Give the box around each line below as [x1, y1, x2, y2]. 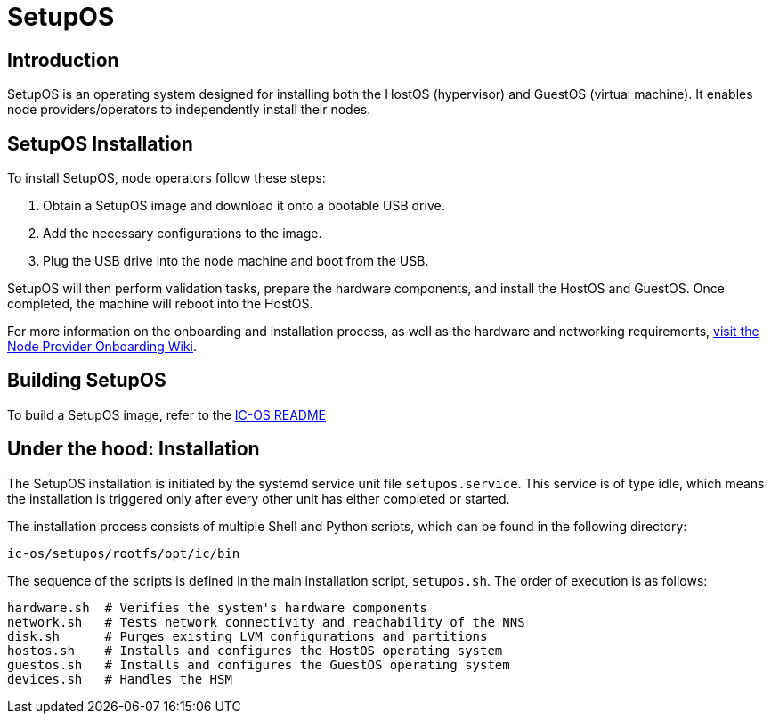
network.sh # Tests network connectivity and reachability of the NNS [7, 614, 525, 629]
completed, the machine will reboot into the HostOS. [7, 296, 313, 312]
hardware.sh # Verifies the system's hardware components [7, 600, 428, 615]
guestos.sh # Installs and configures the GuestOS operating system [7, 657, 510, 672]
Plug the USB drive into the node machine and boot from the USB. [43, 253, 429, 269]
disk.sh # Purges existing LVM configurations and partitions [7, 628, 488, 643]
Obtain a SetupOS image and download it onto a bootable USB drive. [43, 198, 445, 214]
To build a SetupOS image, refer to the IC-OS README [7, 406, 327, 422]
